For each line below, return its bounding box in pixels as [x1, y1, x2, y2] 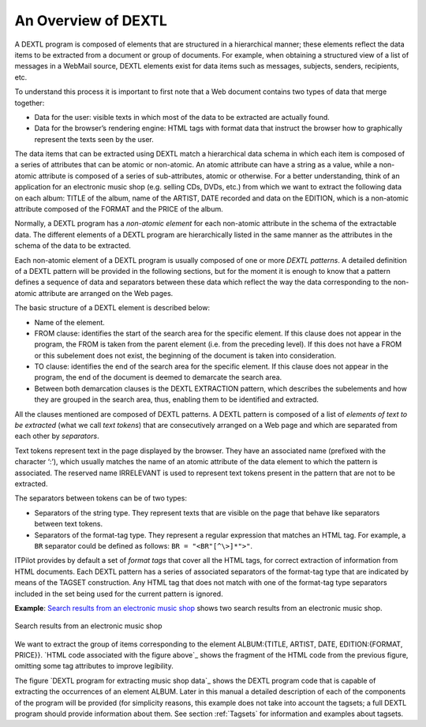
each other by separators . [14, 431, 99, 441]
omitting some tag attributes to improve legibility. [14, 661, 174, 671]
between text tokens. [34, 519, 103, 529]
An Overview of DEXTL [14, 12, 167, 29]
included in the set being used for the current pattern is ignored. [14, 589, 224, 598]
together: [14, 98, 45, 107]
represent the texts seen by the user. [34, 134, 154, 144]
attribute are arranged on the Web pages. [38, 288, 174, 298]
